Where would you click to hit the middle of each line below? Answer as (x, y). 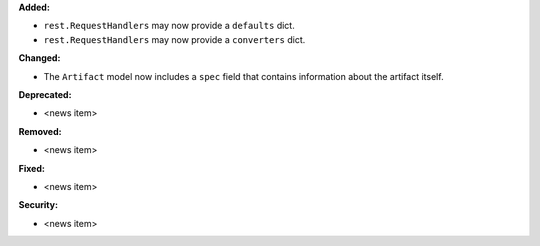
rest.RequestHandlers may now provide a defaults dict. (169, 26)
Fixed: (31, 168)
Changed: (39, 58)
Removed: (40, 131)
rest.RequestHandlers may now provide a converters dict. (174, 39)
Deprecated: (45, 94)
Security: (38, 205)
